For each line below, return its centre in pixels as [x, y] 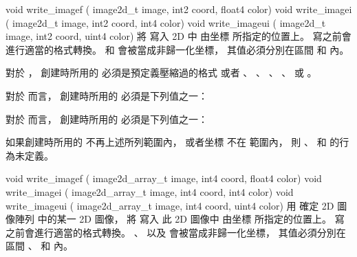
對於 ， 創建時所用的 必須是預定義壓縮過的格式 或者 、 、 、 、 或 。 [161, 72]
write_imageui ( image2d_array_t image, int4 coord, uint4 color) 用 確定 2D [170, 205]
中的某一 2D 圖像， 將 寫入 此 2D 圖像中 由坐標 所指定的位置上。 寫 [191, 219]
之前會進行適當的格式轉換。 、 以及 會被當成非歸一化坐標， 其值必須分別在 [176, 232]
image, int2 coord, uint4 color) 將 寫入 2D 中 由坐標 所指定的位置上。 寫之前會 [178, 36]
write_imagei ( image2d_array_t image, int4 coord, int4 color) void [150, 191]
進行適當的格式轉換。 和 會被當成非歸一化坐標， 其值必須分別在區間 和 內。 [177, 49]
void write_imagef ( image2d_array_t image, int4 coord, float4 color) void [164, 178]
